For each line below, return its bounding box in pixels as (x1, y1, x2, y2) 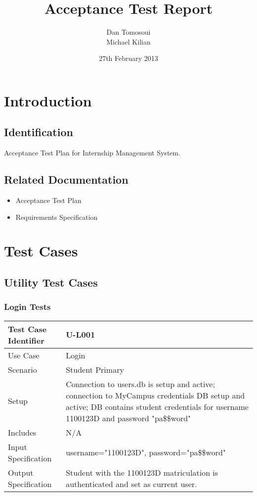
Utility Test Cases (4, 275, 98, 290)
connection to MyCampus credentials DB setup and (66, 389, 245, 401)
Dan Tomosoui (106, 27, 151, 37)
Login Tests (4, 300, 51, 313)
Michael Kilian (106, 36, 151, 47)
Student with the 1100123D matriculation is (66, 466, 218, 478)
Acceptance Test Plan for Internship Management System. (4, 148, 181, 158)
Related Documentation (4, 172, 128, 187)
